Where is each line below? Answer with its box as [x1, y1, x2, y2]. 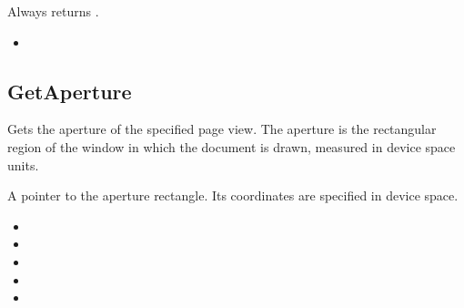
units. [7, 155, 39, 174]
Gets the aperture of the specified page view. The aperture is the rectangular [7, 119, 437, 139]
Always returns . [7, 2, 99, 20]
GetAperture [7, 77, 132, 105]
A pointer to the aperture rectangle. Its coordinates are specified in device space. [7, 186, 459, 205]
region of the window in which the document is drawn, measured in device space [7, 137, 456, 156]
